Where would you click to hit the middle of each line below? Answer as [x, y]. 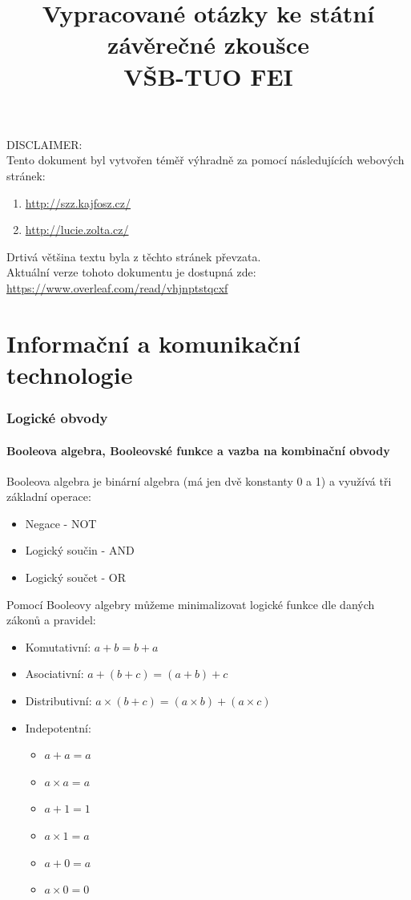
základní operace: [49, 496]
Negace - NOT [61, 523]
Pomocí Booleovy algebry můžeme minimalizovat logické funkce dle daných [191, 604]
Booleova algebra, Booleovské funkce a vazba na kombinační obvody [198, 450]
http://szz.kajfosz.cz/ [78, 202]
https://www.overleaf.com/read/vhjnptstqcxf [117, 287]
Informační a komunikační [153, 343]
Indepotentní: [58, 727]
